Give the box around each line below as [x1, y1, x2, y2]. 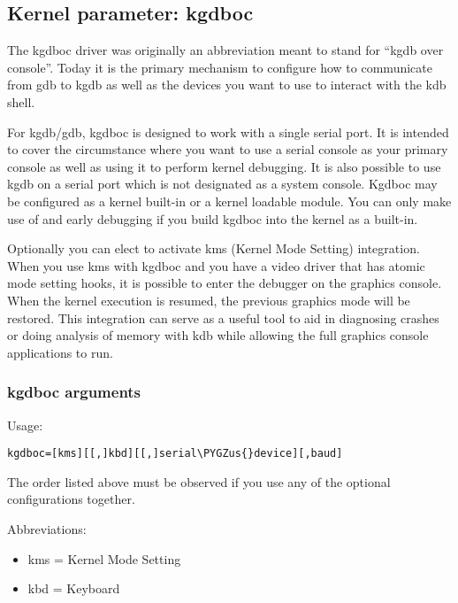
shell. [7, 92, 35, 111]
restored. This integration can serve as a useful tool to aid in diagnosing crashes [7, 308, 439, 327]
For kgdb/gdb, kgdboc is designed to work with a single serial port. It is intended [7, 122, 449, 141]
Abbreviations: [7, 519, 87, 537]
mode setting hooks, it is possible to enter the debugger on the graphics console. [7, 274, 442, 292]
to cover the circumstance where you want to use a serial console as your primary [7, 140, 448, 158]
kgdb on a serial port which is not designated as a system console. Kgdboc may [7, 174, 438, 193]
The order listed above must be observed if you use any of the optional [7, 472, 391, 491]
